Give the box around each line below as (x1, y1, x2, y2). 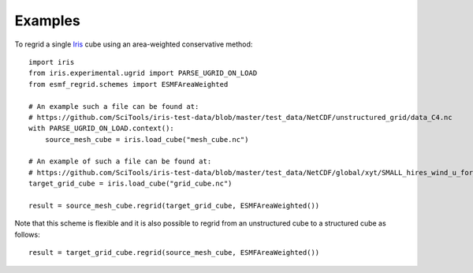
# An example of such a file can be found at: (28, 157, 212, 166)
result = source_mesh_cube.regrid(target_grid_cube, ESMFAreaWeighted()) (28, 201, 320, 211)
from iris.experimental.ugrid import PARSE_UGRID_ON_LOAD (28, 69, 258, 78)
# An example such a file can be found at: (28, 102, 199, 110)
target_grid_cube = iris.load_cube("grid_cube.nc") (28, 179, 233, 189)
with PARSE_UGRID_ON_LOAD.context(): (28, 124, 175, 133)
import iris (28, 58, 75, 66)
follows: (14, 230, 40, 239)
